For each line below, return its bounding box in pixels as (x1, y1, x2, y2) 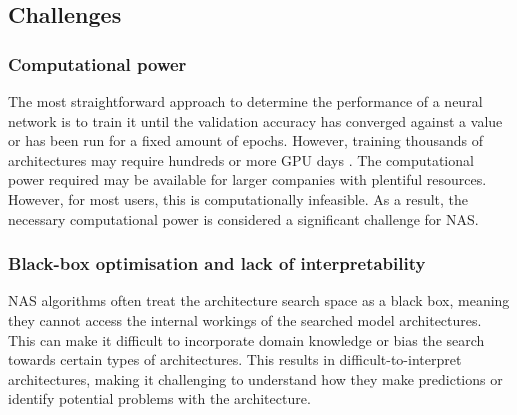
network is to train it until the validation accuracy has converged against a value (8, 110, 503, 131)
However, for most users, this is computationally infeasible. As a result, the (8, 188, 469, 209)
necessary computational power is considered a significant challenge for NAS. (8, 208, 479, 229)
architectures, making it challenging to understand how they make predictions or (8, 368, 503, 389)
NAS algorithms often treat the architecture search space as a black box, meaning (8, 290, 510, 311)
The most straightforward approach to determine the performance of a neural (8, 91, 483, 111)
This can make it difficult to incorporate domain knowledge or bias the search (8, 329, 485, 350)
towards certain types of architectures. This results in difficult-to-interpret (8, 349, 462, 370)
